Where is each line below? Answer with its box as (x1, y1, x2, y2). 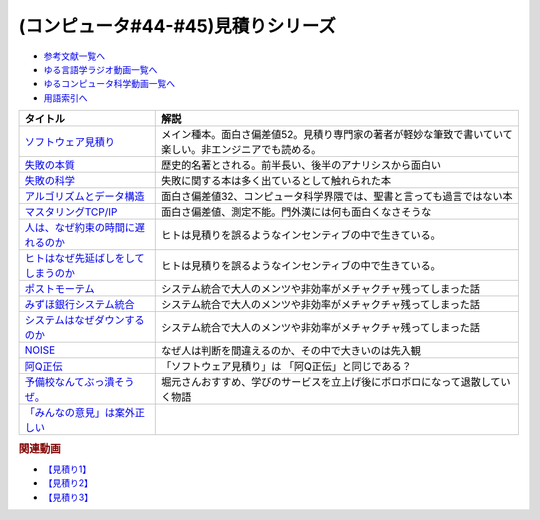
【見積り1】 (43, 463, 92, 475)
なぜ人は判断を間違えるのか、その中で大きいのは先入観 (160, 344, 422, 358)
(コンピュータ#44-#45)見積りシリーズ (18, 15, 337, 37)
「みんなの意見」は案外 (24, 406, 135, 420)
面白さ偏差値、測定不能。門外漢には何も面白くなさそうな (160, 205, 432, 219)
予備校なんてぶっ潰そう (24, 375, 135, 389)
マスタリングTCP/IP (24, 205, 118, 219)
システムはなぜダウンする (24, 313, 145, 327)
